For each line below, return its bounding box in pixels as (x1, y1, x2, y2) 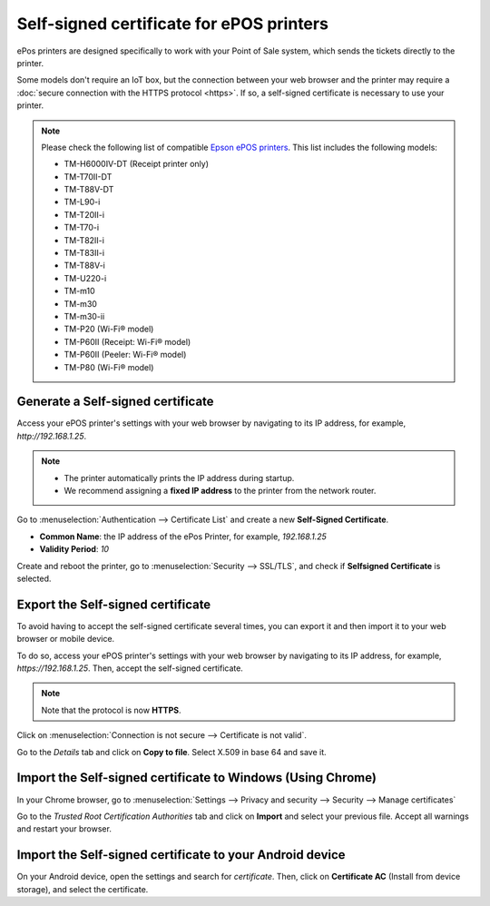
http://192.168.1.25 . (16, 430, 87, 441)
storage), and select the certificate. (16, 883, 149, 894)
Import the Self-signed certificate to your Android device (16, 847, 346, 862)
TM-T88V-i (64, 260, 106, 271)
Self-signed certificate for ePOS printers (16, 14, 328, 34)
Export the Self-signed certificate (16, 596, 211, 612)
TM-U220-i (64, 272, 107, 283)
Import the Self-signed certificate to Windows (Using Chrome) (16, 770, 377, 785)
